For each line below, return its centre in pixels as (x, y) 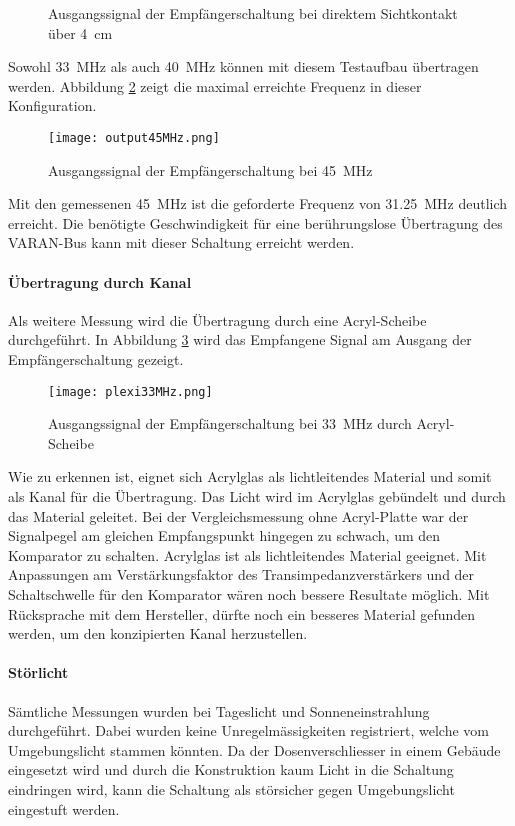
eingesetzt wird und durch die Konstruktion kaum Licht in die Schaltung (231, 769)
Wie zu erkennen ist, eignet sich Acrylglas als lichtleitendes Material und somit (250, 476)
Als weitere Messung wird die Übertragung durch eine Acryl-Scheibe (217, 319)
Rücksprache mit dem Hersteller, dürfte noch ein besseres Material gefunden (242, 613)
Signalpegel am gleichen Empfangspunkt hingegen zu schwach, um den (224, 535)
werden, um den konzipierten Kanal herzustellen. (158, 633)
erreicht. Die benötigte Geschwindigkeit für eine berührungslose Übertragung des (255, 222)
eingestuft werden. (64, 808)
